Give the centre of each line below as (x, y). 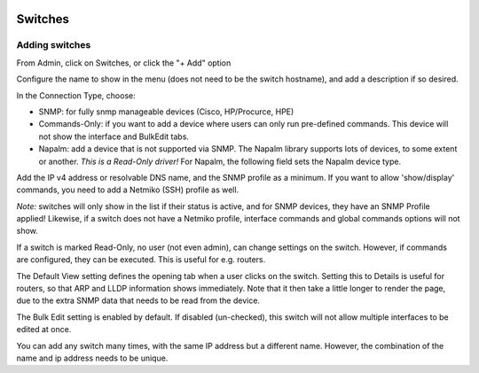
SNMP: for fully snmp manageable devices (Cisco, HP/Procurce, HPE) (166, 112)
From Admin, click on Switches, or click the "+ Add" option (124, 63)
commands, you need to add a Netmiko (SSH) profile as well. (128, 190)
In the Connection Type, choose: (76, 95)
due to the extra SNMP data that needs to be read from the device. (138, 300)
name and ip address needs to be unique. (92, 358)
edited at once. (44, 330)
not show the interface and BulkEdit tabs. (114, 136)
